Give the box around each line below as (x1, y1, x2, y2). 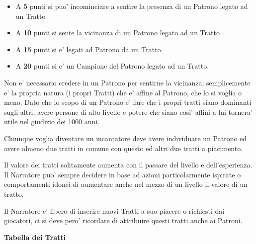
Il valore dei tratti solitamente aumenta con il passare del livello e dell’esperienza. (4, 160, 253, 170)
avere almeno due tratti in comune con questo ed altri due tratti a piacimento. (4, 143, 243, 153)
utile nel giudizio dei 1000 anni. (4, 116, 100, 127)
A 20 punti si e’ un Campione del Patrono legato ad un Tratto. (15, 61, 209, 71)
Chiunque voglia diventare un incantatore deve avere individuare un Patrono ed (4, 133, 247, 143)
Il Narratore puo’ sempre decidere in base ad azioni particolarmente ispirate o (4, 169, 241, 179)
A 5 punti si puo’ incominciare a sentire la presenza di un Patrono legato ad (15, 1, 248, 11)
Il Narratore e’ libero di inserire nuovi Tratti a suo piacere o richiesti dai (4, 205, 225, 216)
